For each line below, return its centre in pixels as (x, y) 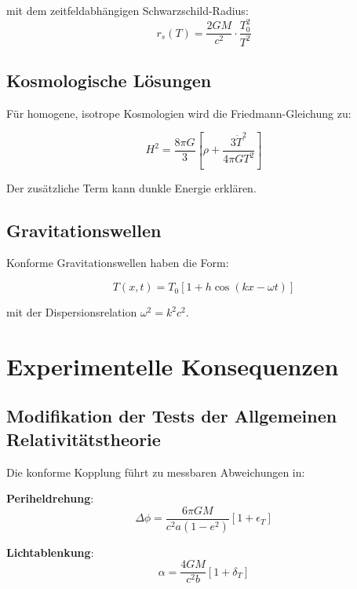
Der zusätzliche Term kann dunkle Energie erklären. (131, 187)
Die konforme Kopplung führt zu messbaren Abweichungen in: (156, 472)
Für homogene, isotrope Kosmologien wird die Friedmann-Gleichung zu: (179, 113)
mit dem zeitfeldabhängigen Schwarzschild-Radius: (127, 10)
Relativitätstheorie (84, 439)
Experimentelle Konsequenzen (173, 366)
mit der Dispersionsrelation (72, 312)
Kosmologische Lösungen (109, 80)
